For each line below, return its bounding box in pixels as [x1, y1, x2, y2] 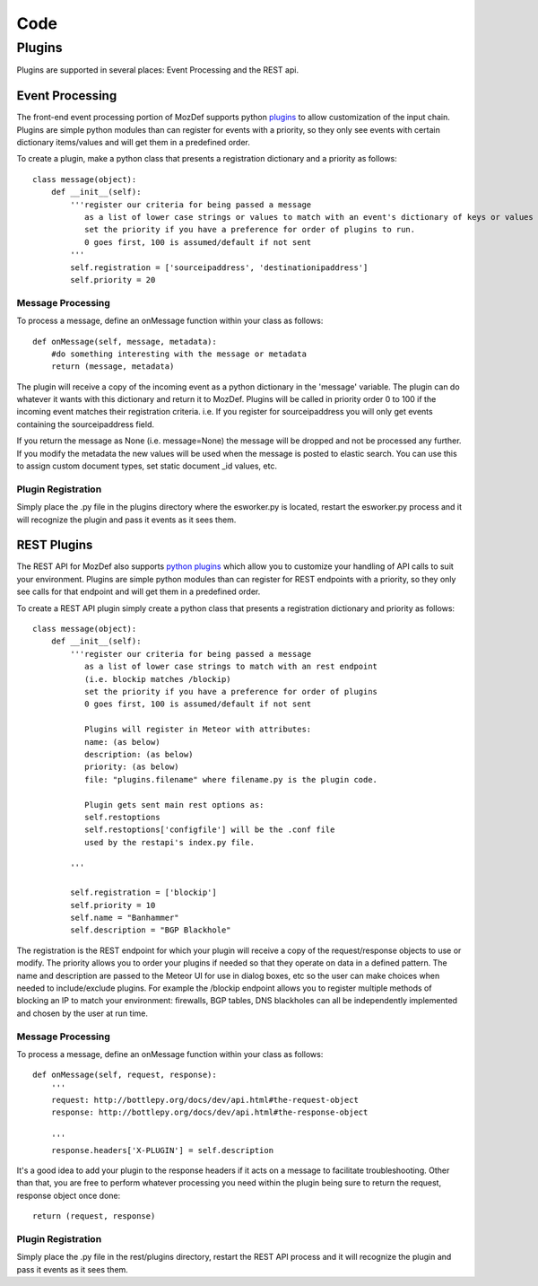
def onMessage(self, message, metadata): [32, 337, 217, 346]
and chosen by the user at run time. [16, 1008, 148, 1019]
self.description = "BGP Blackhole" [70, 925, 232, 935]
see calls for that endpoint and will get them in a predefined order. [16, 586, 261, 597]
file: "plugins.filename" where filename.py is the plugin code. [83, 774, 378, 784]
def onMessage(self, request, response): [32, 1070, 217, 1080]
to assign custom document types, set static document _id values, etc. [16, 460, 278, 471]
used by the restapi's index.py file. [83, 837, 256, 847]
